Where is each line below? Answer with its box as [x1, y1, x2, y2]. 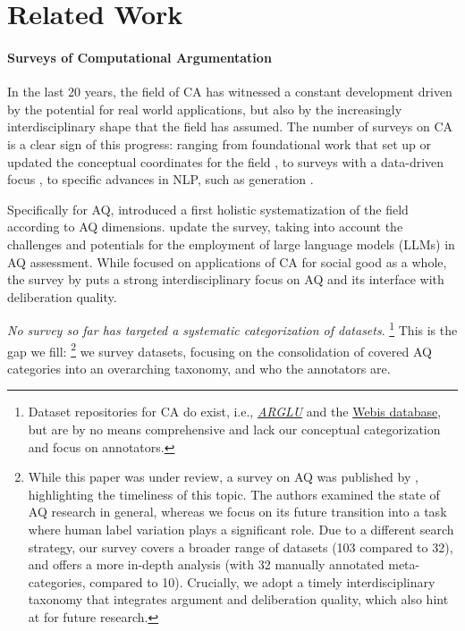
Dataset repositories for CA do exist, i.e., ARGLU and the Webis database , [28, 402, 442, 421]
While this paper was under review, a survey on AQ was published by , [28, 467, 418, 486]
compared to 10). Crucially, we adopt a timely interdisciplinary [89, 572, 435, 591]
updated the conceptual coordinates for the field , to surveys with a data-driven [7, 152, 444, 171]
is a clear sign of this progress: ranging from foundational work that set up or [7, 134, 432, 153]
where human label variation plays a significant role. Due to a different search [28, 519, 454, 538]
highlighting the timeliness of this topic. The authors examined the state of [28, 484, 440, 503]
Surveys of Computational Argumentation [7, 47, 272, 66]
